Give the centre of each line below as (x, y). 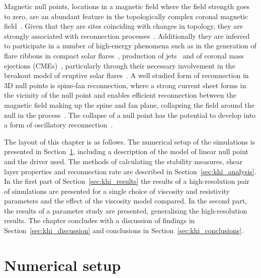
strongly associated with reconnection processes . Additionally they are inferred (127, 36)
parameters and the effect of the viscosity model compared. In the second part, (126, 201)
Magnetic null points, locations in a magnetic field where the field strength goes (127, 6)
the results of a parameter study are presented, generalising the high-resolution (126, 210)
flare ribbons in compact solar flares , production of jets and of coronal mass (124, 55)
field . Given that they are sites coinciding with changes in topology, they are (123, 26)
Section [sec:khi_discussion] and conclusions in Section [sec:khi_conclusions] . (124, 230)
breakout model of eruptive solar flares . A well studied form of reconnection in (126, 75)
